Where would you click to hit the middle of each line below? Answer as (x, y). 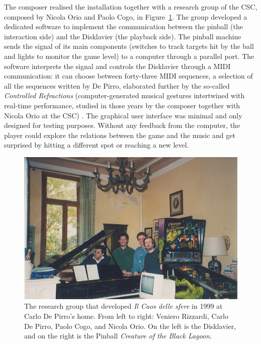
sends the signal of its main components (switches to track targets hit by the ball (129, 46)
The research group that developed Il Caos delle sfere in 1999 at (123, 306)
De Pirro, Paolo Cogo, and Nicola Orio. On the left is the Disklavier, (130, 326)
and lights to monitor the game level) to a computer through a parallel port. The (129, 56)
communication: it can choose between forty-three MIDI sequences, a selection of (128, 76)
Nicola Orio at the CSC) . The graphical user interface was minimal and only (123, 115)
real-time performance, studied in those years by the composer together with (122, 105)
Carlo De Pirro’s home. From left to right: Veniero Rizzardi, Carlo (126, 316)
